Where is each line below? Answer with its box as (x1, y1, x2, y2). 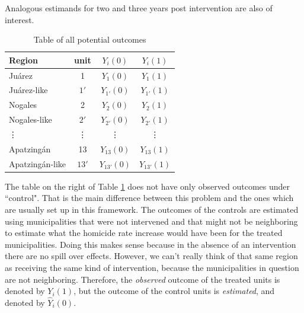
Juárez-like (9, 84, 48, 96)
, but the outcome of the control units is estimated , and (73, 285, 275, 297)
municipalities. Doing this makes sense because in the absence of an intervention (5, 238, 296, 250)
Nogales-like (9, 113, 52, 126)
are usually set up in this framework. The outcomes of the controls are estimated (5, 203, 299, 215)
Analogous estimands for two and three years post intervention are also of (5, 2, 273, 14)
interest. (5, 13, 34, 25)
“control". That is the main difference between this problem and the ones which (5, 191, 294, 204)
